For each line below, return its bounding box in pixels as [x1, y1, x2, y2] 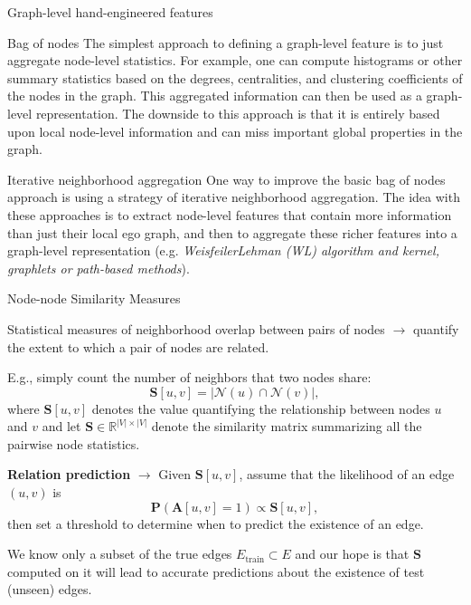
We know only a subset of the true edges [7, 544, 232, 563]
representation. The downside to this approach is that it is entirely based [35, 103, 440, 122]
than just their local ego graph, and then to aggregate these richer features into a [7, 223, 457, 242]
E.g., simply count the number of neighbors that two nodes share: [7, 368, 372, 387]
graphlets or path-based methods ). [7, 258, 190, 277]
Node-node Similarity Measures [7, 289, 181, 308]
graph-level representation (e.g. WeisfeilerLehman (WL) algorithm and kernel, [7, 241, 439, 260]
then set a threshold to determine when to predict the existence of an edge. [7, 514, 424, 533]
